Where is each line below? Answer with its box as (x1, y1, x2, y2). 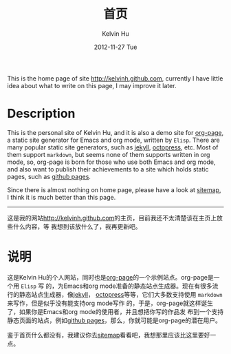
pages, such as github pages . (7, 172, 91, 180)
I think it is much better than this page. (7, 193, 116, 201)
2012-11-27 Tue (93, 43, 137, 51)
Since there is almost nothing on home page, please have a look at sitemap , (7, 185, 221, 194)
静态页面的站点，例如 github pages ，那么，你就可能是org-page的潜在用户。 (7, 316, 222, 324)
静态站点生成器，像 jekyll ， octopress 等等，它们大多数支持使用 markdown (19, 290, 223, 298)
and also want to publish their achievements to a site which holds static (7, 165, 209, 173)
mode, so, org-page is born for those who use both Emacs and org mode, (7, 158, 216, 166)
